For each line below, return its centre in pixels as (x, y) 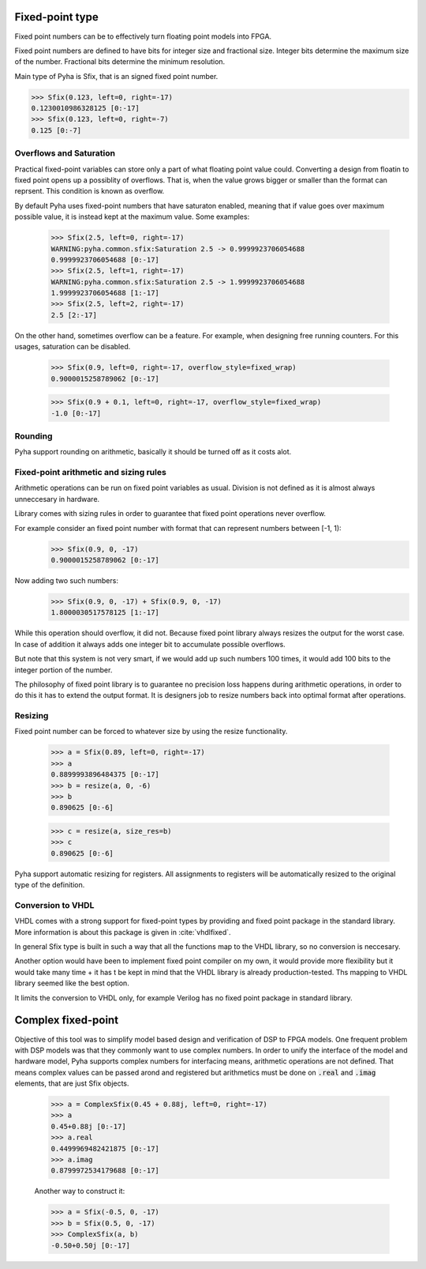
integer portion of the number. (64, 670)
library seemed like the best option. (72, 983)
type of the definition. (50, 885)
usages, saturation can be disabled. (73, 347)
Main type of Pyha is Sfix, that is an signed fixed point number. (116, 76)
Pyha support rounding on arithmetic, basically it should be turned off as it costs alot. (153, 452)
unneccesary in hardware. (57, 499)
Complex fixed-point (66, 1020)
